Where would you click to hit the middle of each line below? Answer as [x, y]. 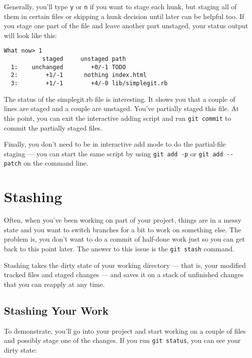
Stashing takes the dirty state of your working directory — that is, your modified [125, 265]
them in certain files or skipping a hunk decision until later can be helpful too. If [124, 16]
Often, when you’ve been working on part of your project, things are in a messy [123, 220]
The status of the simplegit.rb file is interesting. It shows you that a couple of [120, 99]
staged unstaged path [84, 59]
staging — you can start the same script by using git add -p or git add [114, 153]
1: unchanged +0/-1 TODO [68, 67]
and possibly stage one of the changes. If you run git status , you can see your [122, 340]
